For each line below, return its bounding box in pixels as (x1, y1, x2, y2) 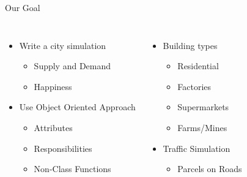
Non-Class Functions (34, 162, 111, 175)
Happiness (34, 80, 72, 92)
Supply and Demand (34, 59, 111, 72)
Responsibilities (34, 141, 92, 154)
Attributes (34, 121, 73, 134)
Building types (163, 39, 218, 51)
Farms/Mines (177, 121, 227, 134)
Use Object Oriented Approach (19, 100, 136, 113)
